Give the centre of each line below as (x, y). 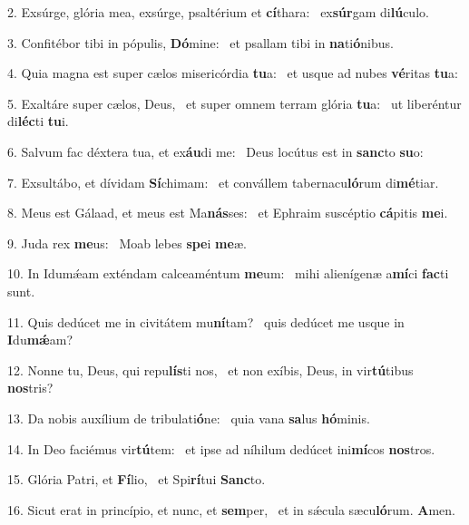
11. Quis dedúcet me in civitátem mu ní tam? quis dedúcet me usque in (206, 321)
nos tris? (30, 388)
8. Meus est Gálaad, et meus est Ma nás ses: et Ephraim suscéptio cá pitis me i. (228, 213)
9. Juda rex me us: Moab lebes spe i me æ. (127, 243)
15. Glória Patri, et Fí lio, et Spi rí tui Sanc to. (137, 479)
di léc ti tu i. (38, 121)
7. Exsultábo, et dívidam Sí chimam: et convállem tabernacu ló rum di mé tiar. (223, 182)
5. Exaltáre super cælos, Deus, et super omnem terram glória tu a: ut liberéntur (234, 103)
